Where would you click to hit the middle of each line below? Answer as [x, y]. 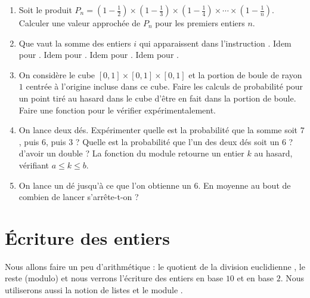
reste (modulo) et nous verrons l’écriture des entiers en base [114, 278]
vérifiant [34, 165]
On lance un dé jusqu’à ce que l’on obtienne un [105, 185]
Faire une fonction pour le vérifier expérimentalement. [117, 110]
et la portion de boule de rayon [245, 74]
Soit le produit [45, 10]
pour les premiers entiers [200, 23]
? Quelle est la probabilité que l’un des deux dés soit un [177, 141]
